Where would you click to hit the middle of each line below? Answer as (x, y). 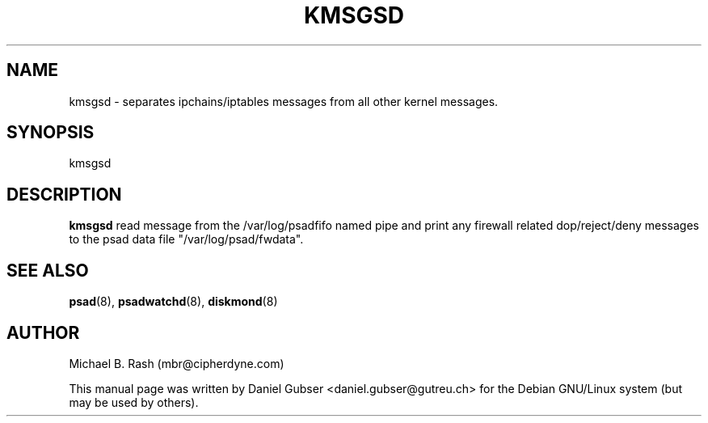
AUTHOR (43, 332)
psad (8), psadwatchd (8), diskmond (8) (173, 302)
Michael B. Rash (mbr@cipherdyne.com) (177, 363)
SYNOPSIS (51, 133)
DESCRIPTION (64, 194)
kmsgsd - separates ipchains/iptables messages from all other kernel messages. (284, 101)
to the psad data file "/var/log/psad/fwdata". (186, 239)
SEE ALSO (48, 270)
